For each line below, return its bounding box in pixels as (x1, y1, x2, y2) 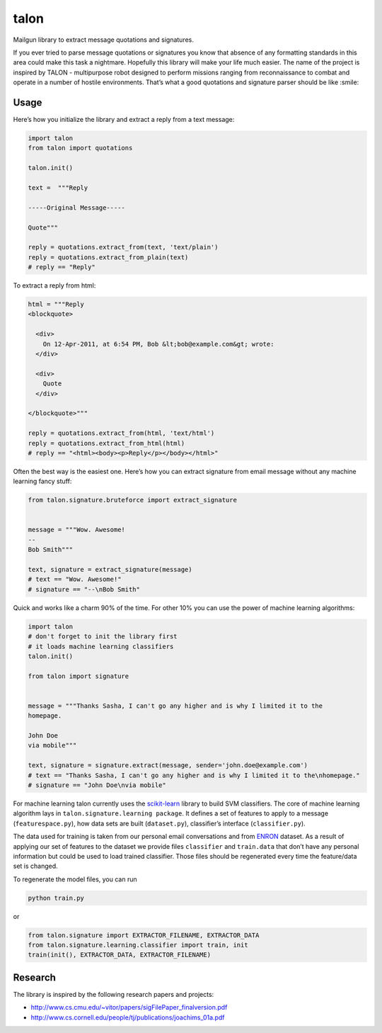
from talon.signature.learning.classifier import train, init (28, 941, 248, 949)
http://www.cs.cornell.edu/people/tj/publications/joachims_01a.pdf (30, 1013, 225, 1022)
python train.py (28, 893, 85, 902)
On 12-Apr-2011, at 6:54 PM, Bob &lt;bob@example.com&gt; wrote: (42, 340, 274, 348)
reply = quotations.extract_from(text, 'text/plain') (28, 243, 219, 252)
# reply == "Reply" (28, 263, 95, 271)
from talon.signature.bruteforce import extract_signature (28, 496, 237, 504)
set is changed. (13, 862, 58, 871)
